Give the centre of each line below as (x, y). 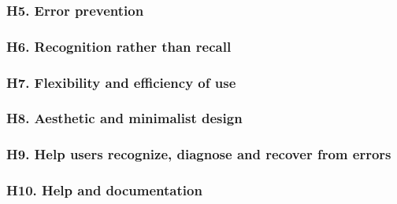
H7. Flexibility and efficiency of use (121, 82)
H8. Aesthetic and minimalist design (124, 118)
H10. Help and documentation (104, 190)
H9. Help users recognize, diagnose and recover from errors (199, 154)
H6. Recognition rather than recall (119, 46)
